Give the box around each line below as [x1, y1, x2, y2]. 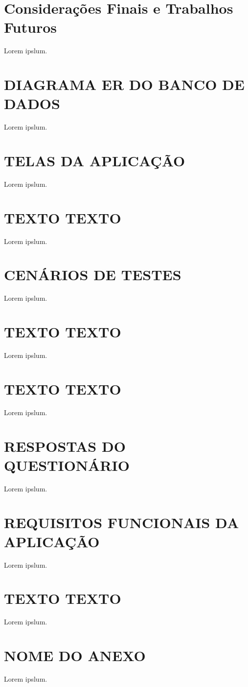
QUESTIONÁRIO [4, 455, 130, 475]
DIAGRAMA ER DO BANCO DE [4, 74, 245, 94]
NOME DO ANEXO [4, 645, 146, 665]
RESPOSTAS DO [4, 436, 126, 456]
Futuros [4, 17, 57, 37]
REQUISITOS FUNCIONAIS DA [4, 512, 239, 532]
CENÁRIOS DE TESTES [4, 265, 181, 285]
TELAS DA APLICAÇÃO [4, 151, 185, 170]
